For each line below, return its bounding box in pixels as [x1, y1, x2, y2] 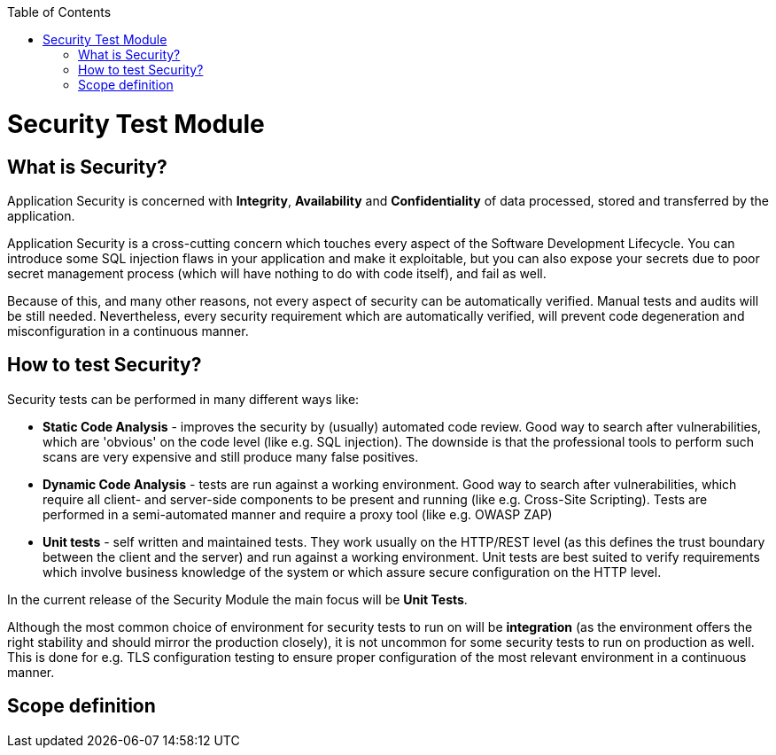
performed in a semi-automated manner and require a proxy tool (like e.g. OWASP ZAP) [43, 506, 553, 522]
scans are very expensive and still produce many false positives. [43, 448, 419, 464]
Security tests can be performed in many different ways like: [7, 391, 360, 407]
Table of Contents [7, 4, 112, 19]
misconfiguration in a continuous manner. [7, 323, 249, 339]
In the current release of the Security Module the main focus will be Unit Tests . [7, 591, 468, 607]
